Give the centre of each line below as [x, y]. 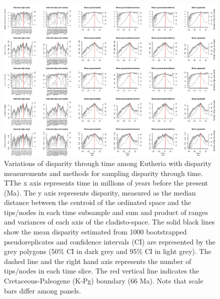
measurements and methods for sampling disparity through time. [103, 173]
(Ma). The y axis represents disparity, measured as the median [100, 192]
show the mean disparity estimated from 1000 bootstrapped [95, 232]
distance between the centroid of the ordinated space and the [97, 202]
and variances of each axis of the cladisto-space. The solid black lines [109, 222]
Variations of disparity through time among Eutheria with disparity [108, 163]
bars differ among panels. [42, 290]
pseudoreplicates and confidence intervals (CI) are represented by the [110, 241]
